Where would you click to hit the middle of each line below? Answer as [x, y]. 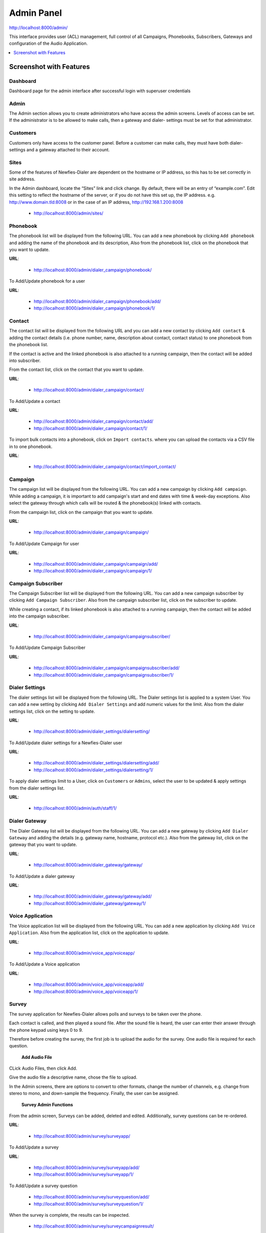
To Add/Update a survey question [43, 1186]
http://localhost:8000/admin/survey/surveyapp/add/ [87, 1167]
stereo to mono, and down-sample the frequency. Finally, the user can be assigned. [94, 1093]
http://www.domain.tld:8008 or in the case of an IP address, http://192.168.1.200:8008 [96, 202]
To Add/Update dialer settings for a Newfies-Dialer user [66, 743]
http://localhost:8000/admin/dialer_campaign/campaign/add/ [96, 564]
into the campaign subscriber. [39, 616]
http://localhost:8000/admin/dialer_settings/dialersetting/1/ [94, 770]
